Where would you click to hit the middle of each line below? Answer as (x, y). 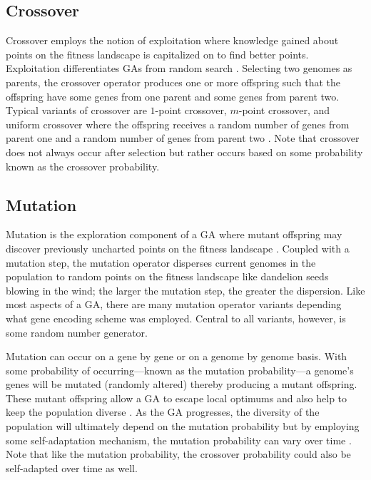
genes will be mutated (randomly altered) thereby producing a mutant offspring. (182, 384)
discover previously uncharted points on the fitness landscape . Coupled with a (178, 248)
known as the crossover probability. (83, 166)
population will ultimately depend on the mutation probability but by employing (183, 426)
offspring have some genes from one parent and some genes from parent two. (173, 96)
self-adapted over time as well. (72, 468)
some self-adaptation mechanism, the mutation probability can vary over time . (179, 440)
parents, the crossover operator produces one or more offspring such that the (173, 82)
